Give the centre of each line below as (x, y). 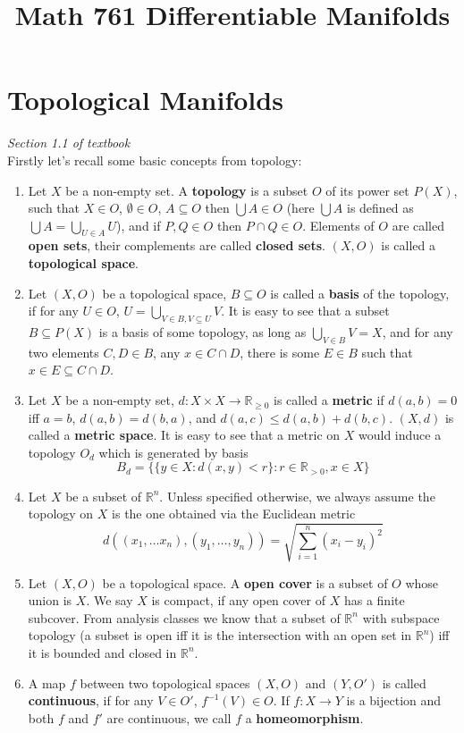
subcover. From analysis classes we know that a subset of (184, 617)
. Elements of (338, 225)
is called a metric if (329, 400)
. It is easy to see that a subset (305, 311)
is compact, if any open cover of (239, 600)
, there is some (280, 352)
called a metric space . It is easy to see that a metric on (184, 435)
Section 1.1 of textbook (69, 143)
